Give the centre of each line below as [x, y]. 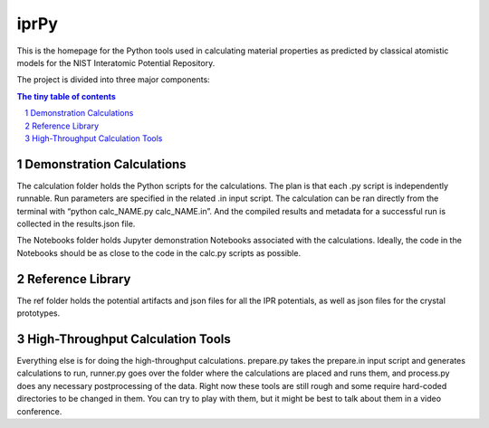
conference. [39, 411]
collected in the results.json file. [76, 224]
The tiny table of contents [67, 96]
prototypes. [38, 313]
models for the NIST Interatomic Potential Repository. [116, 62]
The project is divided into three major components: [113, 80]
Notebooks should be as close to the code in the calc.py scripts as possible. [159, 252]
